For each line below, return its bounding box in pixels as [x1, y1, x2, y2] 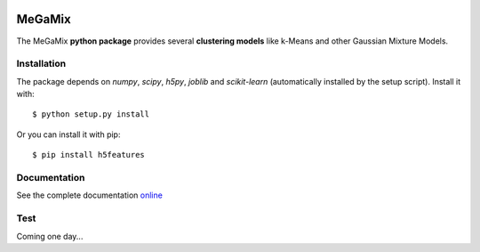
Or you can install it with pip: [16, 129, 121, 140]
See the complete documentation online [16, 190, 164, 200]
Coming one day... [16, 231, 84, 241]
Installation [16, 58, 67, 70]
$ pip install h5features [32, 150, 146, 160]
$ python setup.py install [32, 110, 150, 119]
